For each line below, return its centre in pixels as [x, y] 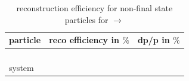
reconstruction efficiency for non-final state [94, 8]
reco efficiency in [84, 40]
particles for [86, 19]
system [21, 68]
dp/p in [154, 40]
